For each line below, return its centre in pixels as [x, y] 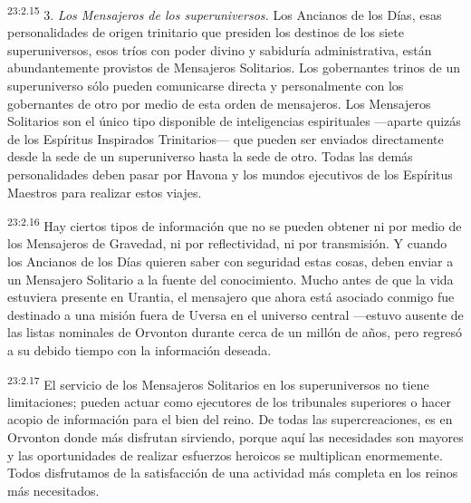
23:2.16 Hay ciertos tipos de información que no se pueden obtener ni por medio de [235, 224]
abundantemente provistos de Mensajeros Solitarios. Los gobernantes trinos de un [234, 68]
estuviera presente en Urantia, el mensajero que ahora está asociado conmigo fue [231, 297]
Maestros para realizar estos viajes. [105, 192]
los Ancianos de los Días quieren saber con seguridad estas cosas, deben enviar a [231, 261]
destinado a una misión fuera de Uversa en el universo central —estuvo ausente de [235, 314]
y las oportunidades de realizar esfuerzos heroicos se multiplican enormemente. [225, 455]
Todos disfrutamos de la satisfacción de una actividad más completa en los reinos [233, 473]
